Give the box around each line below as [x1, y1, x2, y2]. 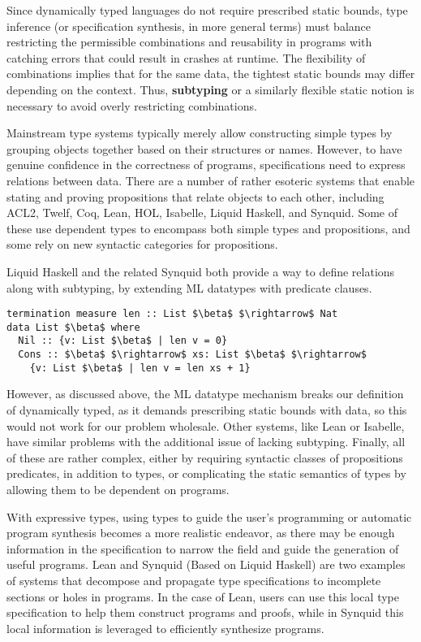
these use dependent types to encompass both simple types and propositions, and [6, 219, 410, 236]
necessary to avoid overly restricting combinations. [6, 97, 257, 114]
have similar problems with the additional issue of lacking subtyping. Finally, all [6, 433, 406, 450]
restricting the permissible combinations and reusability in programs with [6, 33, 372, 50]
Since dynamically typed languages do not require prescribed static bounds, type [6, 2, 408, 18]
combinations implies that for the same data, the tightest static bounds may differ [6, 65, 415, 82]
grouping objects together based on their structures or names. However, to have [6, 140, 402, 157]
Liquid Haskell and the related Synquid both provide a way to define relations [6, 262, 395, 280]
